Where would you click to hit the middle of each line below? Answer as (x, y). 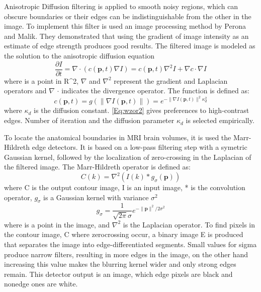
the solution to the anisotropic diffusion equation (79, 55)
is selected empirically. (220, 120)
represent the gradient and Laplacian (171, 80)
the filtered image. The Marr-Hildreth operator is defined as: (98, 167)
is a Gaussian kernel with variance (96, 197)
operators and (25, 91)
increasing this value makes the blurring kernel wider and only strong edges (120, 264)
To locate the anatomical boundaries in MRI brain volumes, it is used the (118, 137)
